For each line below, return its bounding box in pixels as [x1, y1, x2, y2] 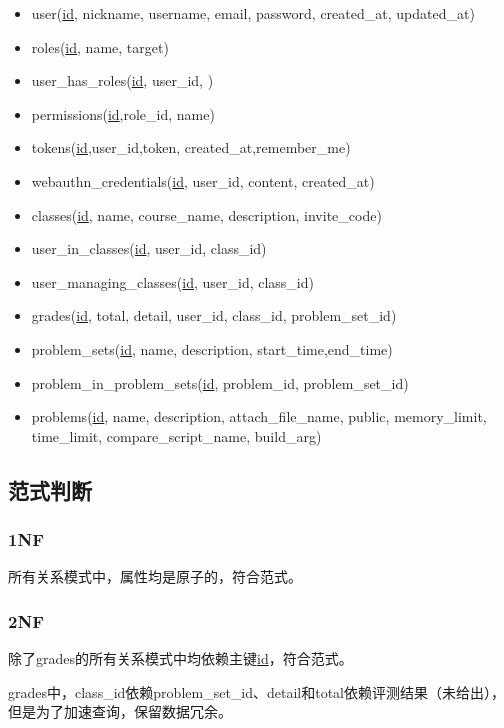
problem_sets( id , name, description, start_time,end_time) [31, 338, 393, 359]
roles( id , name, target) [31, 36, 169, 57]
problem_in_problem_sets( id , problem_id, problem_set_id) [31, 372, 409, 393]
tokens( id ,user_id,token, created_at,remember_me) [31, 137, 351, 158]
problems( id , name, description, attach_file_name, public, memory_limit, [31, 406, 487, 427]
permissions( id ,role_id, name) [31, 103, 215, 124]
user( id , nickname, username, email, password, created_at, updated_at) [31, 3, 475, 23]
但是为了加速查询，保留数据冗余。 [8, 701, 232, 722]
